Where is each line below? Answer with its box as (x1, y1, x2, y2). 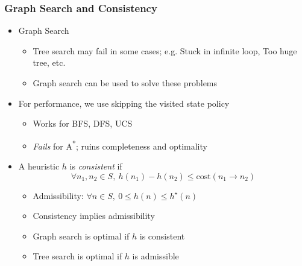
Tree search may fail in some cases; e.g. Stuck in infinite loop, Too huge (33, 44, 297, 57)
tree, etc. (33, 56, 66, 69)
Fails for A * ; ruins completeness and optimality (33, 138, 207, 152)
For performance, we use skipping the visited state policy (18, 97, 230, 109)
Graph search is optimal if (33, 229, 130, 242)
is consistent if (69, 160, 122, 173)
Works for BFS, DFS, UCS (33, 117, 133, 130)
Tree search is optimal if (33, 250, 122, 262)
